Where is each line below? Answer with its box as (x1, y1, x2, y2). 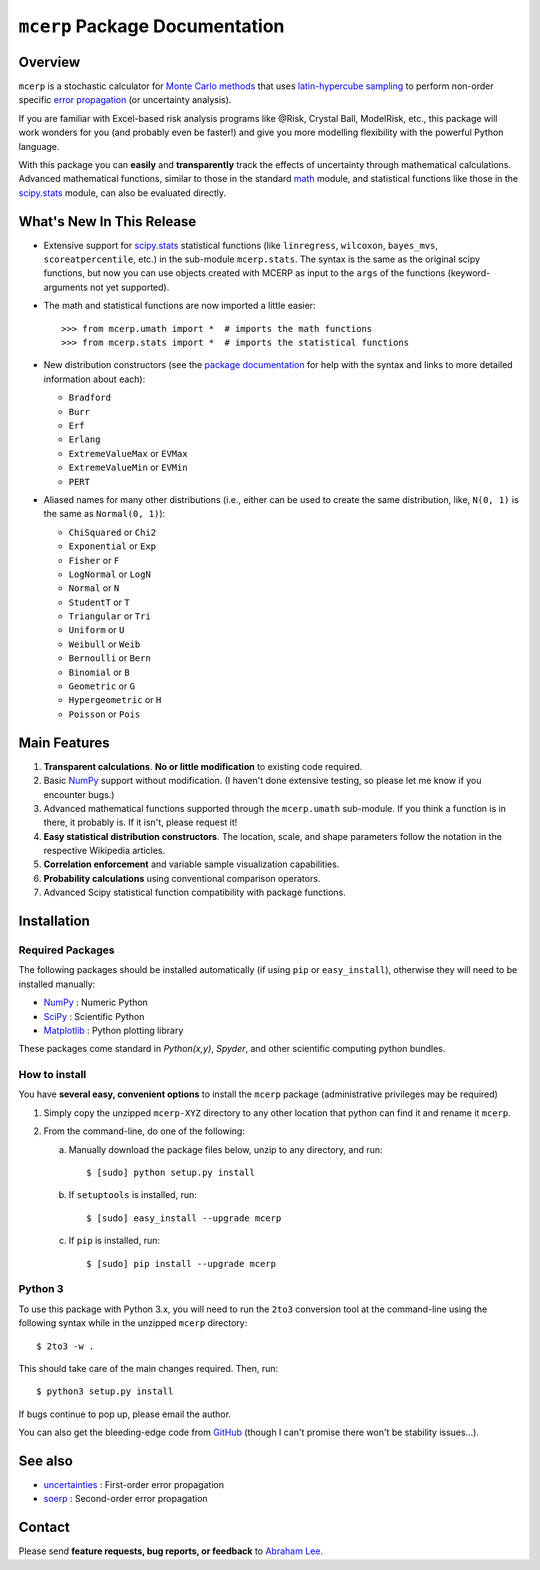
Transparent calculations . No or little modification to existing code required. (43, 760, 363, 772)
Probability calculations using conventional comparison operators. (43, 872, 321, 884)
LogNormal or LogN (68, 568, 152, 580)
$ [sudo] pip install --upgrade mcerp (86, 1258, 277, 1269)
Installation (18, 913, 90, 930)
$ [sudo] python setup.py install (86, 1167, 255, 1179)
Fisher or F (68, 554, 120, 566)
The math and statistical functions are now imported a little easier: (43, 300, 316, 312)
